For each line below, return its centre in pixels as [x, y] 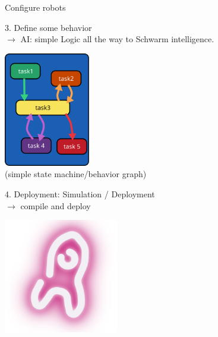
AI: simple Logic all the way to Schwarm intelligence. [117, 39]
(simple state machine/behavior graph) [76, 174]
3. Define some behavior [48, 27]
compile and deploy [56, 205]
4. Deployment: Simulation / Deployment [80, 193]
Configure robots [35, 7]
